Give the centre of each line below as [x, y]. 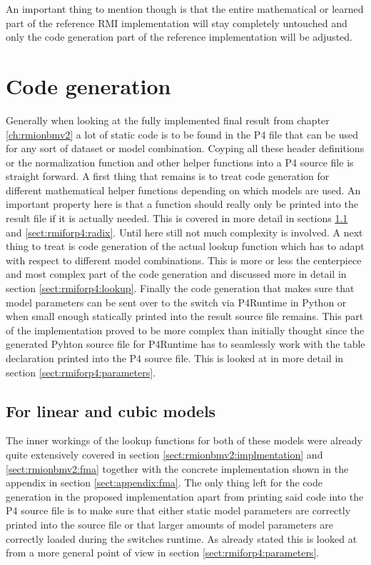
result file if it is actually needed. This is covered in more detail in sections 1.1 [177, 218]
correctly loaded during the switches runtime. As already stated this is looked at [182, 538]
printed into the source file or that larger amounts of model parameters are [170, 524]
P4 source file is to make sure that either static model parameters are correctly [178, 510]
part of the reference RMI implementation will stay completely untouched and [177, 22]
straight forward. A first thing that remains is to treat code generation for [168, 176]
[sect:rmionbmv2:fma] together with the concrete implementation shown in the [177, 468]
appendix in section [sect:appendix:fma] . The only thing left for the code [164, 482]
